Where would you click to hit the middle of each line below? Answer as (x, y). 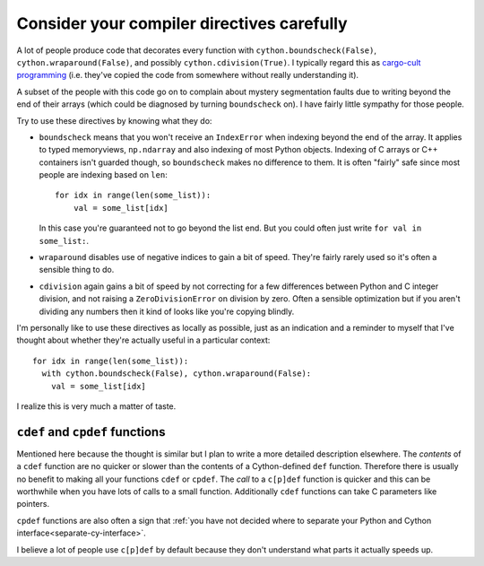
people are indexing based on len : (103, 175)
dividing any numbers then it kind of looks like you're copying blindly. (167, 311)
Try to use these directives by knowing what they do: (114, 120)
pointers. (33, 504)
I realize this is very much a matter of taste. (96, 406)
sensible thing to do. (77, 270)
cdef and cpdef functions (91, 432)
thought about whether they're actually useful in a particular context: (143, 340)
